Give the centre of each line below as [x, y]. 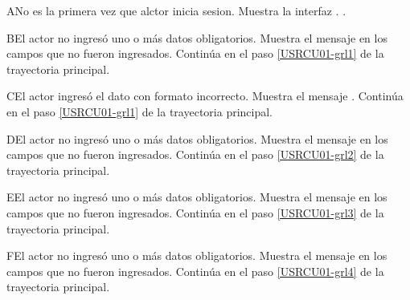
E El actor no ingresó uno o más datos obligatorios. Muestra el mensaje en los [197, 197]
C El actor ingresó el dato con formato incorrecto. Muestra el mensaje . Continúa [205, 96]
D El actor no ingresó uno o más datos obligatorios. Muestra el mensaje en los [197, 138]
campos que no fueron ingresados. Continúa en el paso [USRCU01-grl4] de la [195, 271]
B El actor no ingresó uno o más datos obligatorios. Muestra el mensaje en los [197, 37]
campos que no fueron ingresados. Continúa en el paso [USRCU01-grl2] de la [195, 154]
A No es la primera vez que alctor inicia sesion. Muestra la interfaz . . [176, 10]
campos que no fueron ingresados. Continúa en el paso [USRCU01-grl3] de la [195, 212]
